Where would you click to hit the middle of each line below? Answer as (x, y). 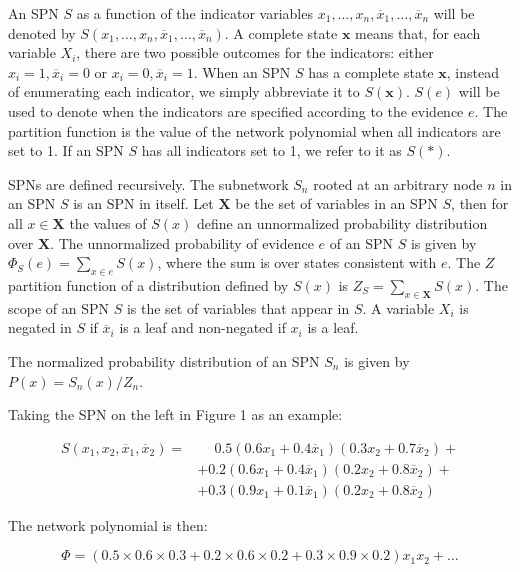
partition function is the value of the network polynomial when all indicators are (254, 130)
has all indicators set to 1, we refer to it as (271, 150)
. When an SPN (242, 71)
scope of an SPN (58, 307)
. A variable (398, 307)
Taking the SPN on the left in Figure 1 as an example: (175, 414)
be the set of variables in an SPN (336, 203)
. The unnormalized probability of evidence (182, 242)
